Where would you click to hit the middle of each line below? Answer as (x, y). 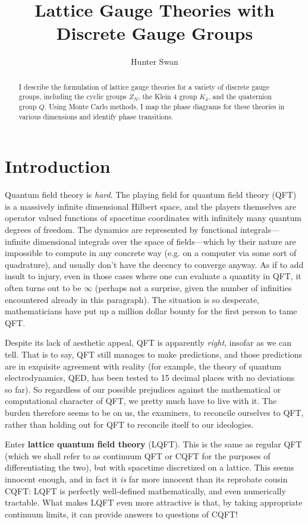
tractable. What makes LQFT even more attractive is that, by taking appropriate (154, 502)
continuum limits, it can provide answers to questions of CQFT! (121, 514)
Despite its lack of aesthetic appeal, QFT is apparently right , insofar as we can (148, 343)
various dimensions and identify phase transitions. (96, 116)
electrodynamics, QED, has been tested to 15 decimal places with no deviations (150, 378)
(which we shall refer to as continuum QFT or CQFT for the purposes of (138, 455)
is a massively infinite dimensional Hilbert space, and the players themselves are (150, 206)
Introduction (58, 166)
